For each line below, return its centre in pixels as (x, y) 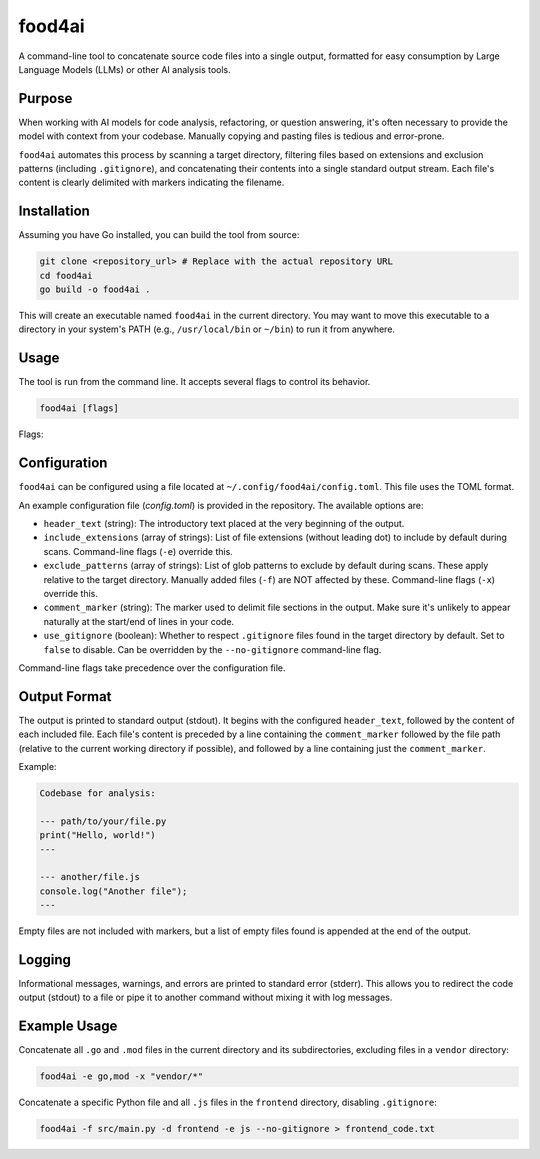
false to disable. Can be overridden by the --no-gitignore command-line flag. (212, 649)
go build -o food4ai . (95, 289)
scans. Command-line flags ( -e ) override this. (138, 551)
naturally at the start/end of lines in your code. (139, 621)
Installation (54, 211)
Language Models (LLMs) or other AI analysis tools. (125, 69)
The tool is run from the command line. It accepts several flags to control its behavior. (194, 382)
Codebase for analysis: (98, 793)
